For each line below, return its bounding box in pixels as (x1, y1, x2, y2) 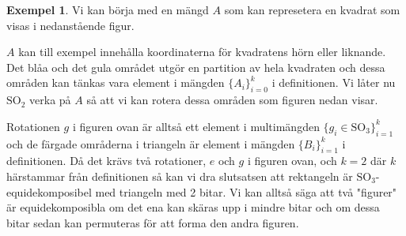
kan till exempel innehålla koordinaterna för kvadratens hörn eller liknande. (18, 43, 386, 60)
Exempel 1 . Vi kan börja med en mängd (6, 2, 209, 17)
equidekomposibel (6, 183, 92, 200)
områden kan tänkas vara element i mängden (6, 74, 225, 91)
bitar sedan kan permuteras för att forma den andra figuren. (6, 214, 299, 230)
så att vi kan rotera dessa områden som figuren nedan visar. (86, 92, 378, 108)
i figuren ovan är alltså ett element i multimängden (72, 118, 320, 134)
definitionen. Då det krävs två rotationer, (6, 152, 207, 169)
